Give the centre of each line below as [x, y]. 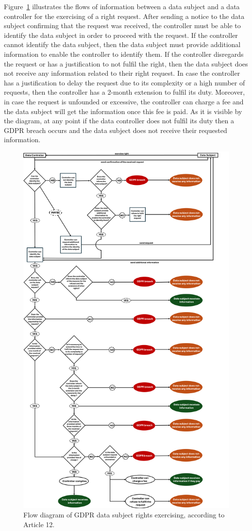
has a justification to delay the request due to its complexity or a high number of [125, 82]
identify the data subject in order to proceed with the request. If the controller [121, 35]
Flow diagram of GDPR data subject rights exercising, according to [124, 515]
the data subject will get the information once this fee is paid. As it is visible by [123, 111]
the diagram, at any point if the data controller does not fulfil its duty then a [119, 121]
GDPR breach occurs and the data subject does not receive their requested [116, 130]
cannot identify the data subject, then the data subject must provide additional [122, 44]
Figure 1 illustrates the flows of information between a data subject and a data [122, 6]
